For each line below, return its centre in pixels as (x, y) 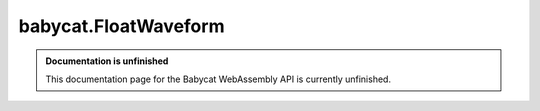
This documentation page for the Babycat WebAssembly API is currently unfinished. (218, 79)
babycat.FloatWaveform (121, 26)
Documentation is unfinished (107, 61)
